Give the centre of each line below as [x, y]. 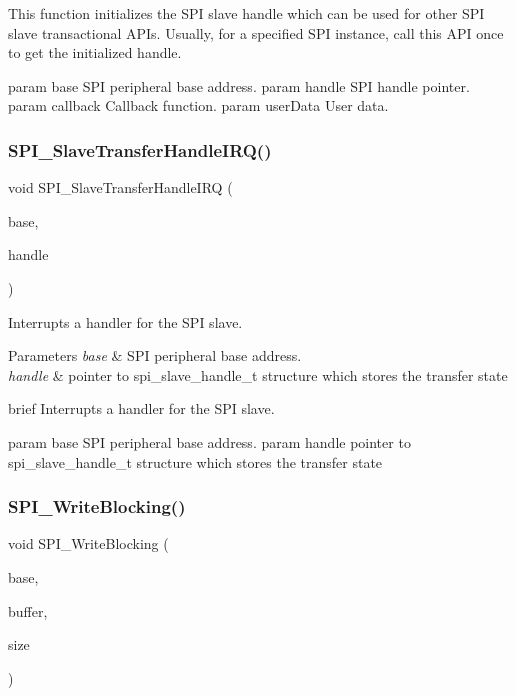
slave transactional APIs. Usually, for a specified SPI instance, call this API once [256, 32]
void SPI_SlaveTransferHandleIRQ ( [120, 187]
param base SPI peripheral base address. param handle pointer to [209, 441]
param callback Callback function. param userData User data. [198, 105]
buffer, [28, 610]
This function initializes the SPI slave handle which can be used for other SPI [246, 13]
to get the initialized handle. [95, 52]
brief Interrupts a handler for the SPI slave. [141, 408]
